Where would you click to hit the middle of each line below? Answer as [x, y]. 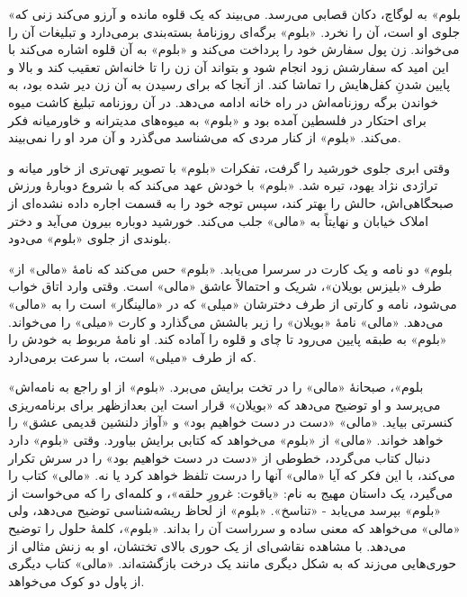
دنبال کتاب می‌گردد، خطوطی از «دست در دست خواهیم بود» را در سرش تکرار [220, 457]
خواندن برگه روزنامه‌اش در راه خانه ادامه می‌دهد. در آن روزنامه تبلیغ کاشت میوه [224, 101]
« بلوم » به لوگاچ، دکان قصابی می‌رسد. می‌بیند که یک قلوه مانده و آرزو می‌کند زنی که [234, 14]
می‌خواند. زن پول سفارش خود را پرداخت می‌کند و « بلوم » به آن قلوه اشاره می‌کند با [234, 49]
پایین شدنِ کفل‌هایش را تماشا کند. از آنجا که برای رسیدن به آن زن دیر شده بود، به [229, 84]
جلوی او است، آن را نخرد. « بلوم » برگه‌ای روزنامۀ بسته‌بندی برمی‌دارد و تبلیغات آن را [234, 31]
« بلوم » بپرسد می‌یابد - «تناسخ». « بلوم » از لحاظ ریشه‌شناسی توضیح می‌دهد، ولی [225, 510]
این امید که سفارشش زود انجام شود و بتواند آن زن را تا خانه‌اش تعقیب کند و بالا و [229, 66]
